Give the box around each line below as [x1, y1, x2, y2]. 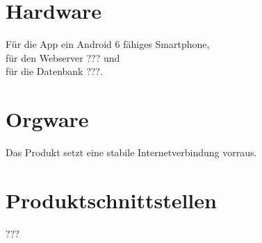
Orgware [6, 105, 89, 133]
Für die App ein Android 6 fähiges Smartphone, [6, 37, 210, 51]
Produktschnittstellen [6, 185, 217, 214]
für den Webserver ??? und [6, 50, 120, 65]
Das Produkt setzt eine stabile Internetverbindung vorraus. [6, 145, 257, 160]
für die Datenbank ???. [6, 64, 103, 78]
